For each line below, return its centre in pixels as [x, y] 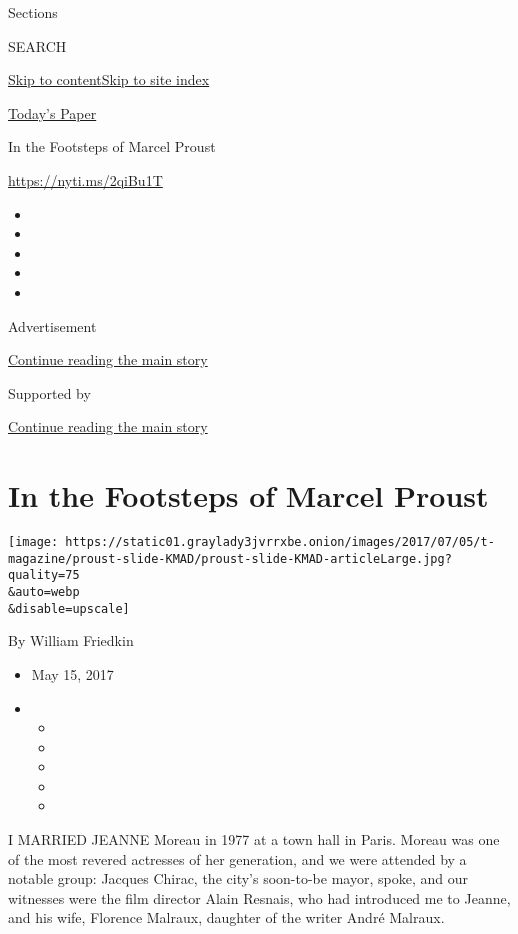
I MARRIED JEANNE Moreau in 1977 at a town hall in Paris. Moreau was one [254, 839]
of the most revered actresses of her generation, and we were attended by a [237, 858]
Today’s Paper [52, 112]
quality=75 [44, 575]
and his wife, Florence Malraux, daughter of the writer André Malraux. [226, 917]
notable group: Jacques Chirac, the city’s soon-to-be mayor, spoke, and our [238, 878]
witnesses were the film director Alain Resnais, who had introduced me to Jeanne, [259, 897]
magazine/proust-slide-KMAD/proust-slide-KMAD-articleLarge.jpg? [230, 558]
